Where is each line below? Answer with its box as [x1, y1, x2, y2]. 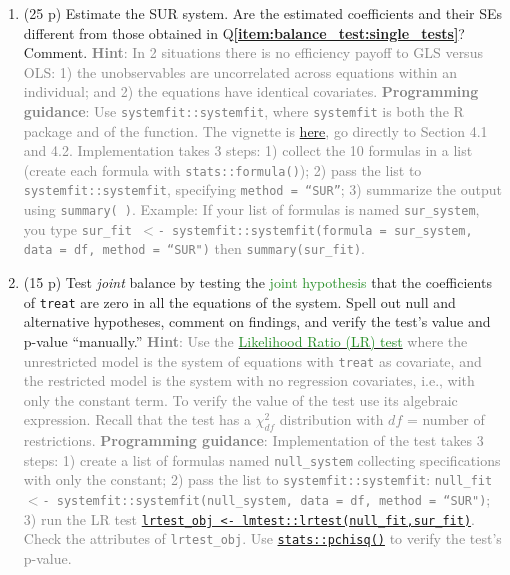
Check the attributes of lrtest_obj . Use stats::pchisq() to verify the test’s [23, 528, 502, 549]
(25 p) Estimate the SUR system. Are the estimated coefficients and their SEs [23, 3, 503, 23]
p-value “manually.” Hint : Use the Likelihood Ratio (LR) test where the [23, 330, 468, 351]
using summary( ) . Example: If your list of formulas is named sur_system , [23, 199, 480, 220]
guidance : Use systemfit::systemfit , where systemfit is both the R [23, 100, 464, 121]
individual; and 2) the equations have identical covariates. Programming [23, 81, 479, 102]
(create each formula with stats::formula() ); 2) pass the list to [23, 159, 422, 180]
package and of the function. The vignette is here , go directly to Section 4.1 [23, 120, 488, 141]
